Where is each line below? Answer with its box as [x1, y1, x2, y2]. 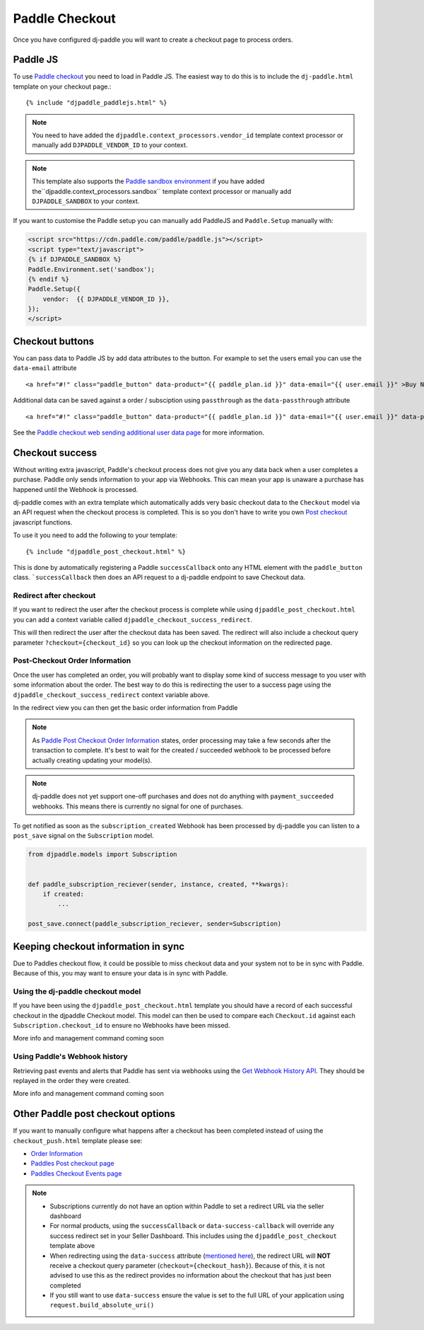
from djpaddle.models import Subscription [28, 850, 177, 859]
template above [49, 1242, 95, 1250]
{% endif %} [28, 275, 70, 283]
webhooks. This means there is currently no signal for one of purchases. [32, 802, 244, 810]
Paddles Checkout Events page [30, 1169, 122, 1178]
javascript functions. [13, 517, 73, 527]
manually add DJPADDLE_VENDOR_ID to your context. [32, 141, 188, 149]
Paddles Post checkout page [30, 1159, 114, 1168]
